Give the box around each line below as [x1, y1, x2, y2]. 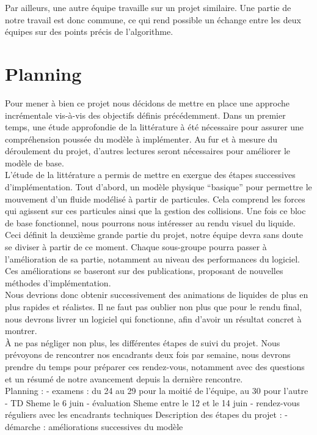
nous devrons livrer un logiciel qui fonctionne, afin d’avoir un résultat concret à [5, 312, 302, 325]
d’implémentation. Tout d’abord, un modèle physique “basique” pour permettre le [5, 180, 312, 193]
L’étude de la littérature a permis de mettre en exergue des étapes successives [5, 168, 296, 181]
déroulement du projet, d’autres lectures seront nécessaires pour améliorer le [5, 144, 291, 157]
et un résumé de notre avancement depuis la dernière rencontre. [5, 372, 243, 385]
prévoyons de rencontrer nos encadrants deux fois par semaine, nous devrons [5, 348, 291, 361]
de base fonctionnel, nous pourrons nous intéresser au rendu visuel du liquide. [5, 216, 296, 229]
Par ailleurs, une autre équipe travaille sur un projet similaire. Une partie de [5, 1, 291, 13]
